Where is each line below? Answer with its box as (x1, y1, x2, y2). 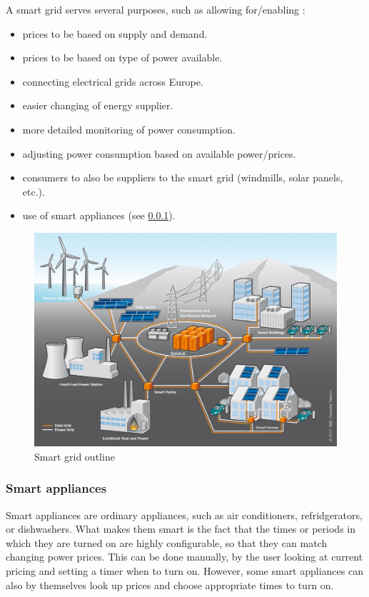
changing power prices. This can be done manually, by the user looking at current (6, 549, 363, 564)
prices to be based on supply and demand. (22, 26, 208, 41)
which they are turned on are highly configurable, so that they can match (6, 535, 328, 550)
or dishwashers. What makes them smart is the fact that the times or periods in (6, 521, 355, 536)
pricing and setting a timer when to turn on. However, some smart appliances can (6, 563, 363, 578)
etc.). (22, 184, 45, 199)
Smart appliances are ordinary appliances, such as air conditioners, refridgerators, (6, 507, 363, 522)
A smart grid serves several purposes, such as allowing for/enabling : (6, 2, 305, 16)
